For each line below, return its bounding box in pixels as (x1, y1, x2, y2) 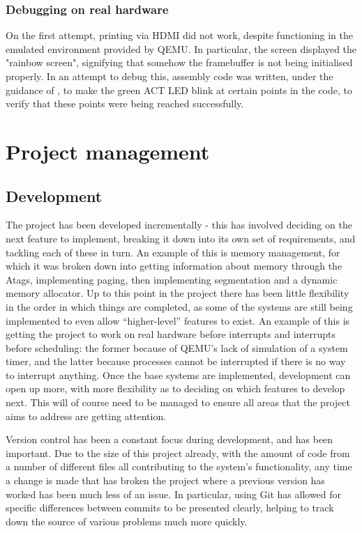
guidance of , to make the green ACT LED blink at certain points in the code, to (6, 82, 352, 97)
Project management (6, 137, 210, 165)
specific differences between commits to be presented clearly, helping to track (6, 500, 334, 515)
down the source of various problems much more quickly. (6, 513, 248, 528)
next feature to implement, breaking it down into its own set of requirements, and (6, 231, 356, 245)
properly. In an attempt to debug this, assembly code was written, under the (6, 69, 333, 83)
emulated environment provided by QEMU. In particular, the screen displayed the (6, 41, 357, 56)
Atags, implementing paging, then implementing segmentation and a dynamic (6, 272, 338, 286)
